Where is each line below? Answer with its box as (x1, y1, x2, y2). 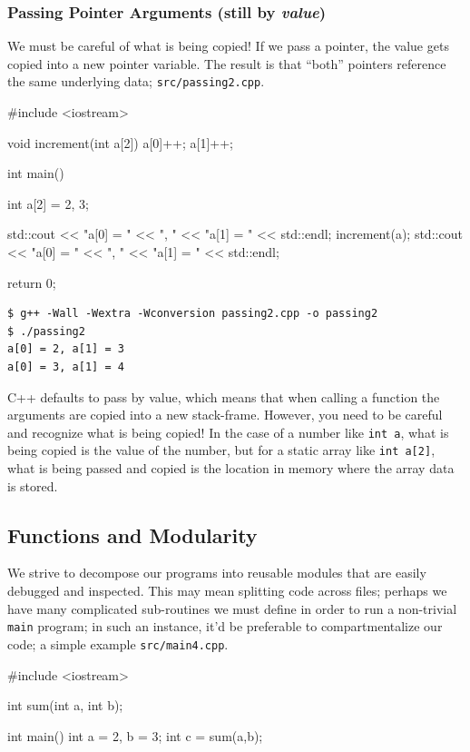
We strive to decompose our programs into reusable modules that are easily (7, 563, 426, 582)
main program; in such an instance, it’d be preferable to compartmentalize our (7, 617, 443, 636)
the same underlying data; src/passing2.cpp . (7, 72, 265, 91)
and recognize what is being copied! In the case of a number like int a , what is (7, 422, 449, 441)
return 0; (7, 272, 56, 292)
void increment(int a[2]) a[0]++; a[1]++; (7, 133, 233, 152)
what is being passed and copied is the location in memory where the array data (7, 459, 455, 478)
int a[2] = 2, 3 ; (7, 193, 89, 213)
